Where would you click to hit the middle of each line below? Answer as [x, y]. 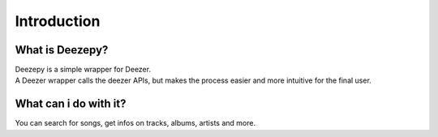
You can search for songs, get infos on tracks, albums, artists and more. [135, 123]
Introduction [58, 21]
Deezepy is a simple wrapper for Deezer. [83, 70]
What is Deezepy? [62, 50]
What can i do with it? [71, 104]
